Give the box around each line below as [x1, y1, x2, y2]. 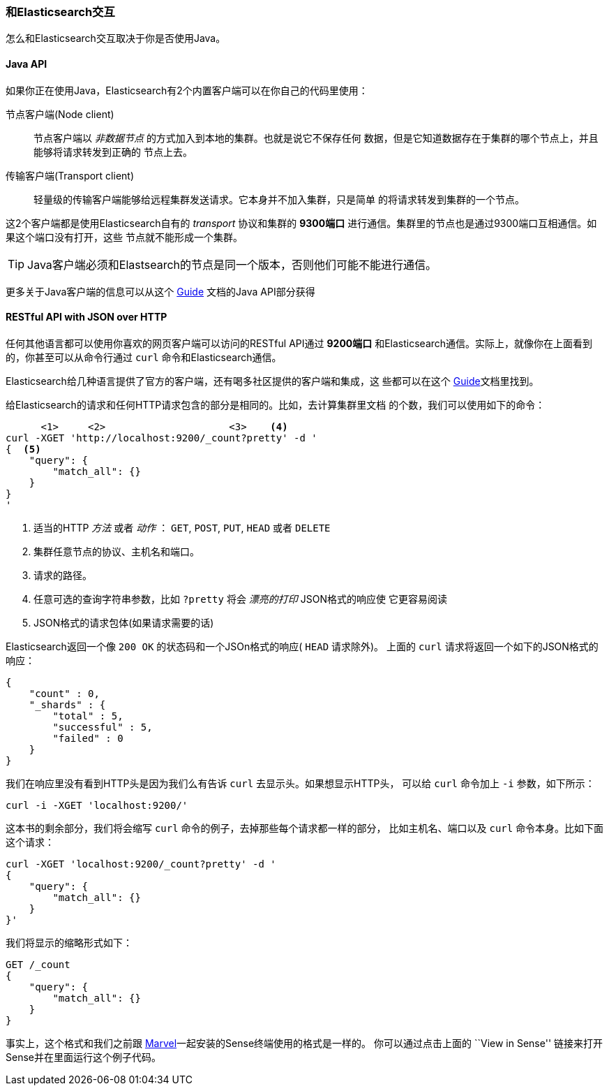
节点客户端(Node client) [6, 108, 114, 120]
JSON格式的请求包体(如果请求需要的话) [33, 616, 214, 629]
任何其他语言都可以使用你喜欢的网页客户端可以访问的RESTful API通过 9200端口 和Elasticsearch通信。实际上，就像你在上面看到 [6, 337, 593, 349]
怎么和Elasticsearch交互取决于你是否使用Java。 [6, 32, 226, 45]
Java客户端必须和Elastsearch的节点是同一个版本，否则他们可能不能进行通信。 [27, 257, 437, 272]
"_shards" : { [29, 698, 106, 710]
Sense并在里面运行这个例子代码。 [6, 1050, 161, 1063]
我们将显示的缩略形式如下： [6, 936, 133, 949]
